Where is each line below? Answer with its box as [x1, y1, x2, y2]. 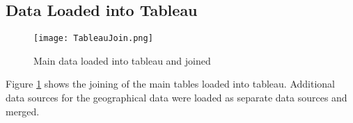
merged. [6, 104, 40, 118]
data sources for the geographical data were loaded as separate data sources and [6, 90, 347, 105]
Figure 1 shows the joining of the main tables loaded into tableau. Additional [6, 76, 336, 91]
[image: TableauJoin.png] [33, 33, 153, 44]
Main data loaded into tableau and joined [33, 53, 211, 67]
